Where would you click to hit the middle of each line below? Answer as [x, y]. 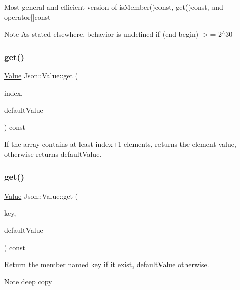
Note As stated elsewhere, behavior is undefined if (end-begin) [101, 34]
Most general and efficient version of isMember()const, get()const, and [114, 7]
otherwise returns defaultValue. [53, 154]
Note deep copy [28, 281]
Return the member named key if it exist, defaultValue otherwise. [107, 264]
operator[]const [28, 17]
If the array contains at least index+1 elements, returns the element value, [120, 144]
